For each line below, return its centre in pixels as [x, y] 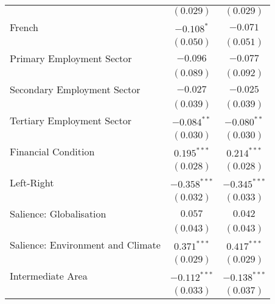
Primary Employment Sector [71, 58]
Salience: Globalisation [58, 214]
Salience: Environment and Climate [85, 245]
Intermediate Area [49, 276]
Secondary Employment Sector [75, 89]
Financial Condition [52, 151]
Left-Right [32, 182]
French [24, 27]
